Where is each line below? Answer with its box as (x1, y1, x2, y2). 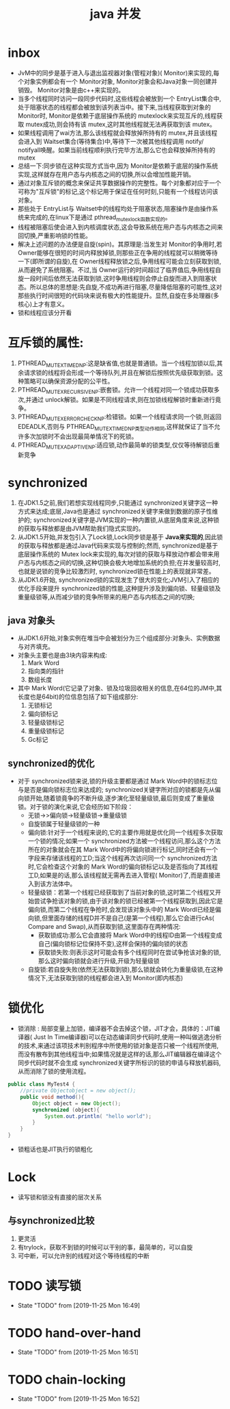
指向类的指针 (27, 667, 64, 675)
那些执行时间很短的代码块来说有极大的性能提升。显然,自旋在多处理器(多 (17, 291, 219, 299)
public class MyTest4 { (8, 1081, 76, 1088)
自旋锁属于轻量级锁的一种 (27, 820, 100, 828)
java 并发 (89, 6, 141, 22)
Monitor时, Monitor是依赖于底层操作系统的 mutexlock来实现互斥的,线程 (17, 111, 217, 120)
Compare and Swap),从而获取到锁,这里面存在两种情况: (27, 923, 181, 931)
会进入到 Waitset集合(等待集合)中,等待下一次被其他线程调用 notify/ (17, 137, 204, 145)
